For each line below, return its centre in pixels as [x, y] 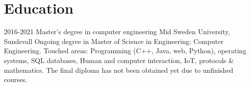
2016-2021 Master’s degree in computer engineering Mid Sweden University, [117, 32]
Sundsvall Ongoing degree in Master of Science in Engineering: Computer [114, 41]
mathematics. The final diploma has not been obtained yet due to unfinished [119, 70]
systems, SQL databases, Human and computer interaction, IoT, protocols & [119, 60]
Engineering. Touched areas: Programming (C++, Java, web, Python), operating [125, 51]
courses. [16, 79]
